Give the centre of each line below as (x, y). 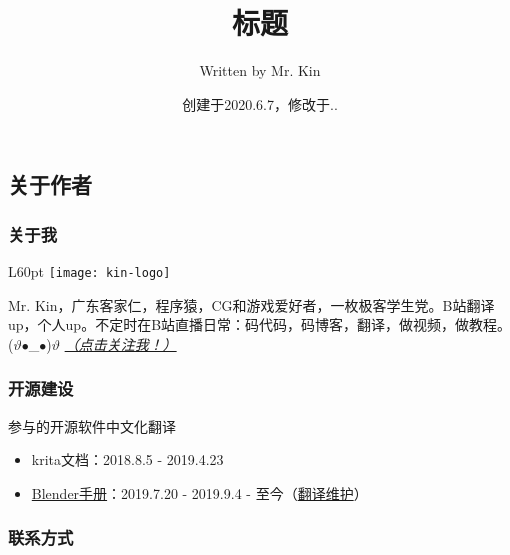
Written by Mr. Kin (260, 70)
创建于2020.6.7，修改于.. (260, 103)
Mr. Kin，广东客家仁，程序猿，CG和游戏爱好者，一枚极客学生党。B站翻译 (251, 304)
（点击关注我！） (120, 343)
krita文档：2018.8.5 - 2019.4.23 (127, 459)
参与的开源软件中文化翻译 (92, 425)
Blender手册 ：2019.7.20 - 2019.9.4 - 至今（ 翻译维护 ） (199, 492)
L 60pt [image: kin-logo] (89, 270)
